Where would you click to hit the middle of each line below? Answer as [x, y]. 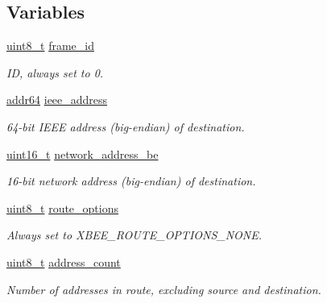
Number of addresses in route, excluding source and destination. [164, 289]
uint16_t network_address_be [83, 154]
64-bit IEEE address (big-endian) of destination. [126, 126]
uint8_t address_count [64, 261]
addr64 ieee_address [57, 100]
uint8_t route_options [62, 208]
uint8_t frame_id [50, 46]
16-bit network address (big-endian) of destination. [131, 181]
